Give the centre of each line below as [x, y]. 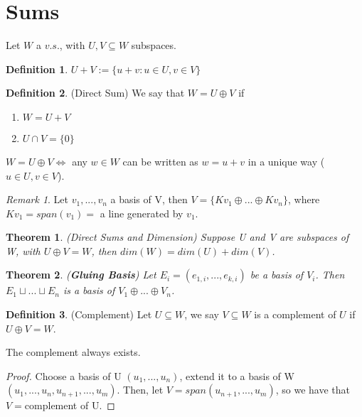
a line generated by [142, 213]
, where [304, 199]
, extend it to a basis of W [237, 375]
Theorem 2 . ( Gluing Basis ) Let [81, 275]
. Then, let [140, 390]
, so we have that [313, 390]
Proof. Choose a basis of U [64, 375]
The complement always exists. [73, 352]
